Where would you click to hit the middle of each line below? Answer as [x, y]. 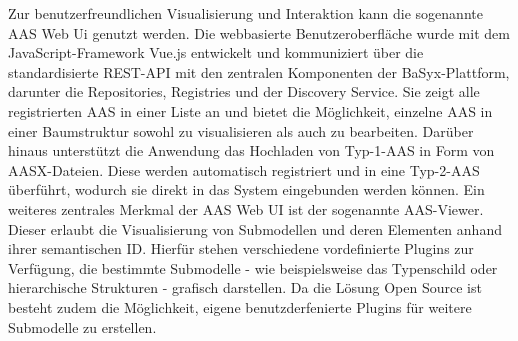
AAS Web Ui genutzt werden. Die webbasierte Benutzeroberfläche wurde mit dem [259, 32]
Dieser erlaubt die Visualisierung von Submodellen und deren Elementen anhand [255, 228]
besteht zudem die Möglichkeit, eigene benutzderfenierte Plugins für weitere [240, 306]
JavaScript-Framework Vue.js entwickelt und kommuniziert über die [216, 52]
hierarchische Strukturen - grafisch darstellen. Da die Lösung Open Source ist [245, 287]
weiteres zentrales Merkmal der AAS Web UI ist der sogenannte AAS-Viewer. [246, 208]
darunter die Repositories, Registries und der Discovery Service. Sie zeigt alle [244, 91]
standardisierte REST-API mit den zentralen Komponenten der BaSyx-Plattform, [259, 71]
